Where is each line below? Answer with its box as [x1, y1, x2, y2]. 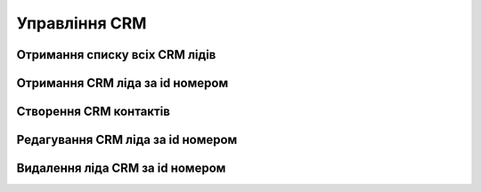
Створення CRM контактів [16, 104, 171, 119]
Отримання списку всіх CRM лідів [16, 47, 216, 62]
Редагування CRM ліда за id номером [16, 132, 238, 148]
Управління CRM [16, 13, 147, 33]
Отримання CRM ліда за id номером [16, 76, 229, 91]
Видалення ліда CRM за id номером [16, 161, 226, 176]
